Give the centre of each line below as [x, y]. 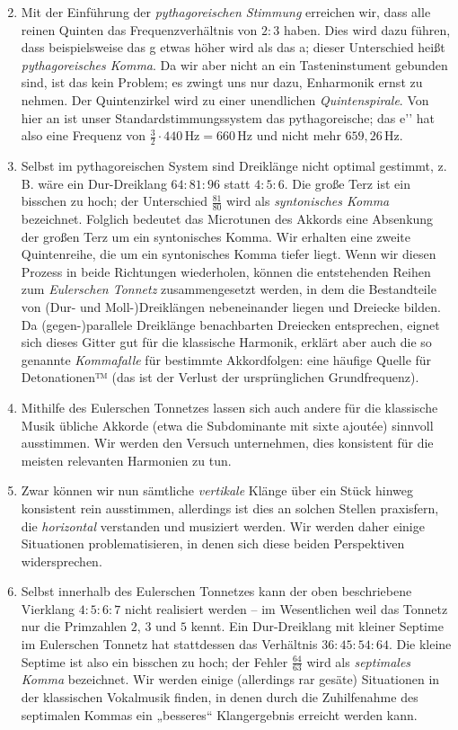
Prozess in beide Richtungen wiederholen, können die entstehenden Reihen [226, 271]
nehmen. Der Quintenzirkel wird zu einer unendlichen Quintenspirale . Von [225, 99]
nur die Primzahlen [74, 626]
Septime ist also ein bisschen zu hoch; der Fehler [154, 661]
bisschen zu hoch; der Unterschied [114, 201]
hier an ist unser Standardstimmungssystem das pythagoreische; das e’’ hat [228, 117]
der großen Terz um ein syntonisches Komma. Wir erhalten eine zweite [216, 236]
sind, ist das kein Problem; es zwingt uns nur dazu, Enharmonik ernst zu [222, 82]
